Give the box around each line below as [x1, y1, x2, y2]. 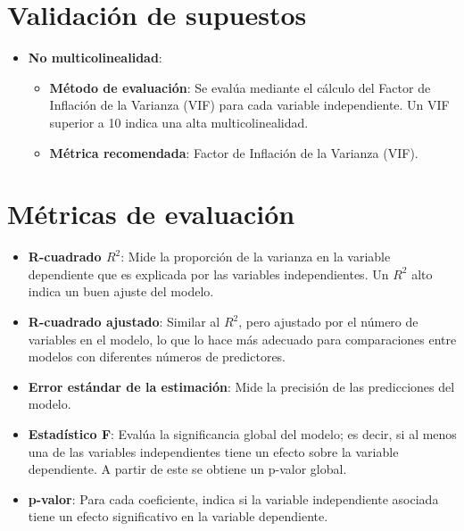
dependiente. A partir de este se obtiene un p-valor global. [28, 460, 347, 478]
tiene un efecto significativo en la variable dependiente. [28, 507, 328, 526]
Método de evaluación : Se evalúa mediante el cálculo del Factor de [49, 78, 431, 96]
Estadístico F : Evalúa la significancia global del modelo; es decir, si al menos [28, 424, 457, 443]
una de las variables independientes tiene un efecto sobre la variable [28, 442, 399, 460]
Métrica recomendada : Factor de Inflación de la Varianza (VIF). [49, 143, 418, 162]
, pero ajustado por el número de [238, 312, 418, 330]
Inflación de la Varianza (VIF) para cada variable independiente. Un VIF [49, 95, 450, 114]
